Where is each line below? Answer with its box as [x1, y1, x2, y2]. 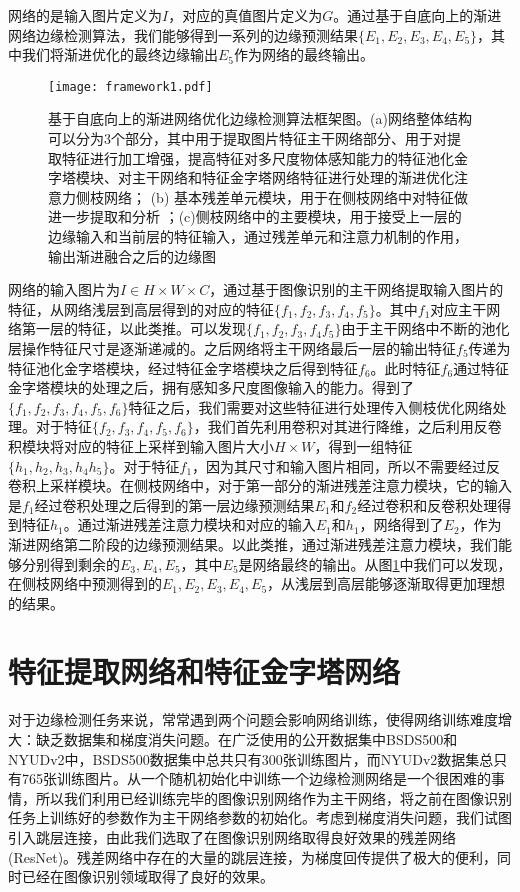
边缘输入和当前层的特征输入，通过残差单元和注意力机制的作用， [48, 226, 468, 246]
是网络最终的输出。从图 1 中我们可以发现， [238, 553, 512, 574]
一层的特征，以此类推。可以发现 [35, 318, 246, 339]
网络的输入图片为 [8, 279, 120, 300]
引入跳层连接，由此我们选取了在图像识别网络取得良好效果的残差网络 [8, 826, 456, 847]
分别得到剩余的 [21, 553, 120, 574]
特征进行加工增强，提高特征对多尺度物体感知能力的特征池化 [61, 147, 454, 168]
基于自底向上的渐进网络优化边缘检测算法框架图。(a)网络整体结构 [48, 108, 472, 129]
